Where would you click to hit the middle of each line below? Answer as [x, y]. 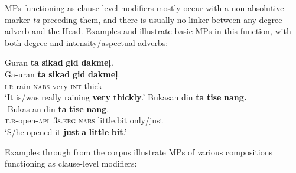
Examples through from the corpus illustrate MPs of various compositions [139, 151]
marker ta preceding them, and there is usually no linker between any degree [144, 19]
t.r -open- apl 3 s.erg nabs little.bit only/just [84, 120]
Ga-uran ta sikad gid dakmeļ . [63, 74]
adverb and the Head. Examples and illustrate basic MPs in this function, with [148, 31]
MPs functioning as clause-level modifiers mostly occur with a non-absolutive [144, 8]
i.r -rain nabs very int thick [53, 85]
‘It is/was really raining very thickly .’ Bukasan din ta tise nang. [126, 97]
